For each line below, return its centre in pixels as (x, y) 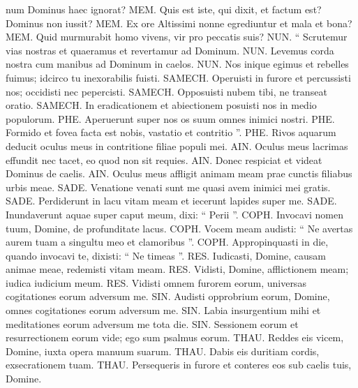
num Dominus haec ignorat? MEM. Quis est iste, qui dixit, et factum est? (164, 9)
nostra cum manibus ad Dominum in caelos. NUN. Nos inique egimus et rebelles (177, 64)
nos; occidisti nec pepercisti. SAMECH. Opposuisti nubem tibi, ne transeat (166, 91)
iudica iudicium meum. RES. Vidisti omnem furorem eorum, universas (156, 282)
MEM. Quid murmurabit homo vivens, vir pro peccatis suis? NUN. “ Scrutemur (177, 37)
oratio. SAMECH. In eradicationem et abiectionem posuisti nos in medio (161, 105)
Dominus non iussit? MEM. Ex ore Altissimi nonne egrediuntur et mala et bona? (179, 23)
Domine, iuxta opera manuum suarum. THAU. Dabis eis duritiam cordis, (163, 351)
